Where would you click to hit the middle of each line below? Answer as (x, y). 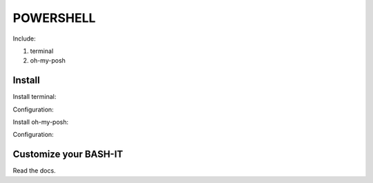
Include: (24, 39)
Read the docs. (34, 171)
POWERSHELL (54, 18)
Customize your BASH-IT (68, 154)
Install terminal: (35, 97)
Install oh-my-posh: (41, 122)
